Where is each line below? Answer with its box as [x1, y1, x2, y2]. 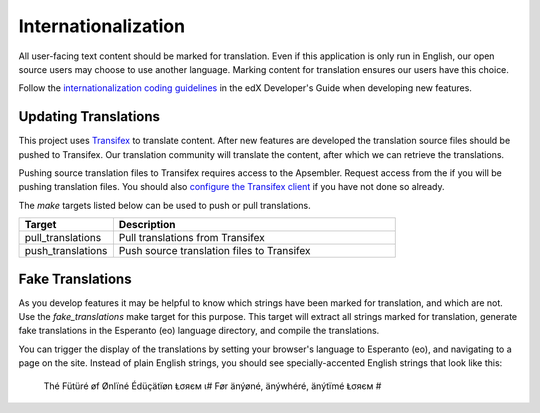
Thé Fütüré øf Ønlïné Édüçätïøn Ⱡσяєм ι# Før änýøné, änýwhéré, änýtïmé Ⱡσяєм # [43, 380, 382, 392]
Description [118, 218, 176, 232]
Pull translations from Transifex [118, 231, 265, 245]
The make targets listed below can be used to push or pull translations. [18, 199, 311, 211]
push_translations [24, 244, 108, 258]
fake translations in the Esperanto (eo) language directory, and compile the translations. [18, 325, 380, 337]
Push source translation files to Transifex [118, 244, 311, 258]
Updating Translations [18, 108, 160, 125]
